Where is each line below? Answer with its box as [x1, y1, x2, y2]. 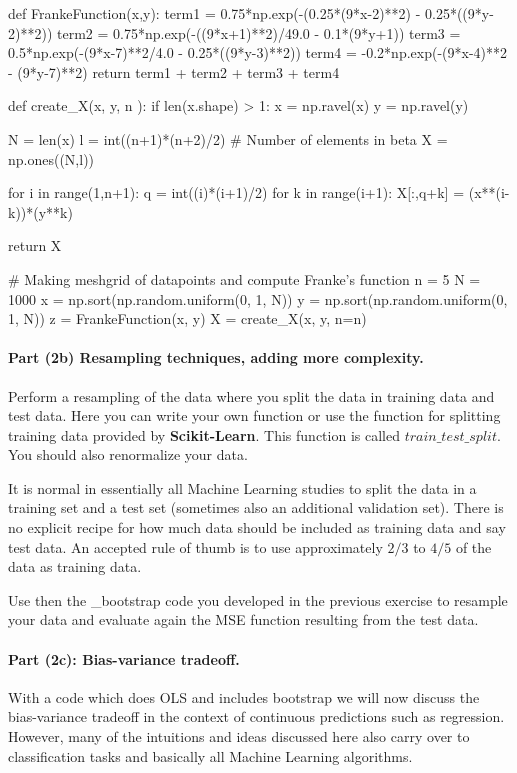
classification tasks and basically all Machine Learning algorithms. [8, 745, 413, 766]
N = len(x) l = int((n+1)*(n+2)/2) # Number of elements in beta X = [8, 128, 448, 149]
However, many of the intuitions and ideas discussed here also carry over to [8, 726, 470, 747]
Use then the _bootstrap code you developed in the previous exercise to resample [8, 589, 508, 610]
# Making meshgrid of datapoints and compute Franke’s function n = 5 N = [8, 268, 481, 289]
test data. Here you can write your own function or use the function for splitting [8, 405, 501, 426]
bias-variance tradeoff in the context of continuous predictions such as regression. [8, 706, 505, 727]
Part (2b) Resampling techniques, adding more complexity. [8, 347, 424, 368]
